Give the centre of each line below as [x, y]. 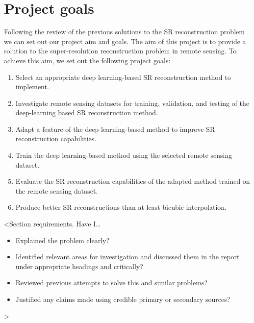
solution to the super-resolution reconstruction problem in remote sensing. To [120, 51]
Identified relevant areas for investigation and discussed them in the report [127, 257]
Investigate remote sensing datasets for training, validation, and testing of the [132, 103]
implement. [32, 87]
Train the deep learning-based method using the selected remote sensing [124, 155]
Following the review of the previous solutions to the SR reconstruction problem [124, 32]
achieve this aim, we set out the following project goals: [87, 60]
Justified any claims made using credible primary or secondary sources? [123, 299]
